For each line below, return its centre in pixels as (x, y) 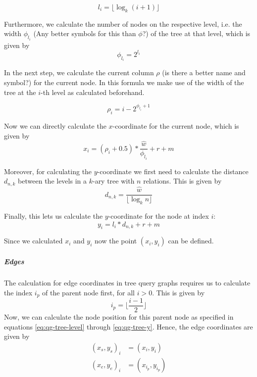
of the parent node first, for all (88, 292)
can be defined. (191, 241)
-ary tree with (113, 181)
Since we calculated (33, 241)
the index (18, 292)
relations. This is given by (182, 181)
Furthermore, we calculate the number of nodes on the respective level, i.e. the (123, 24)
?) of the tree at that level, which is (196, 33)
